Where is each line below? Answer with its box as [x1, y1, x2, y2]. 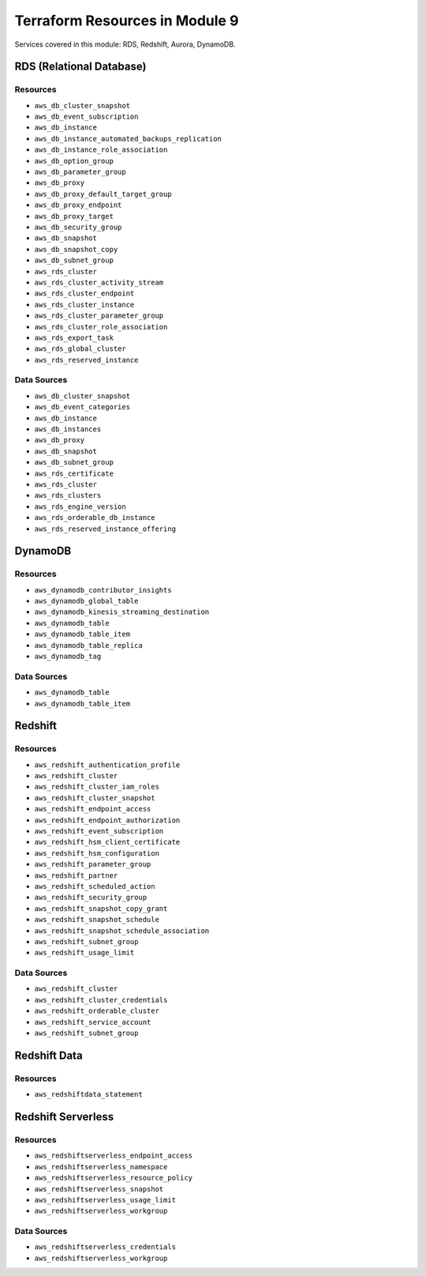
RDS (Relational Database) [14, 60, 147, 73]
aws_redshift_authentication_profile [34, 760, 181, 770]
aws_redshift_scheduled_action [34, 882, 155, 890]
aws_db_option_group [34, 156, 114, 165]
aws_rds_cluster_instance [34, 300, 135, 309]
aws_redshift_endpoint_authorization [34, 815, 181, 825]
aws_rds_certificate [34, 469, 114, 478]
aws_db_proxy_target [34, 212, 114, 220]
